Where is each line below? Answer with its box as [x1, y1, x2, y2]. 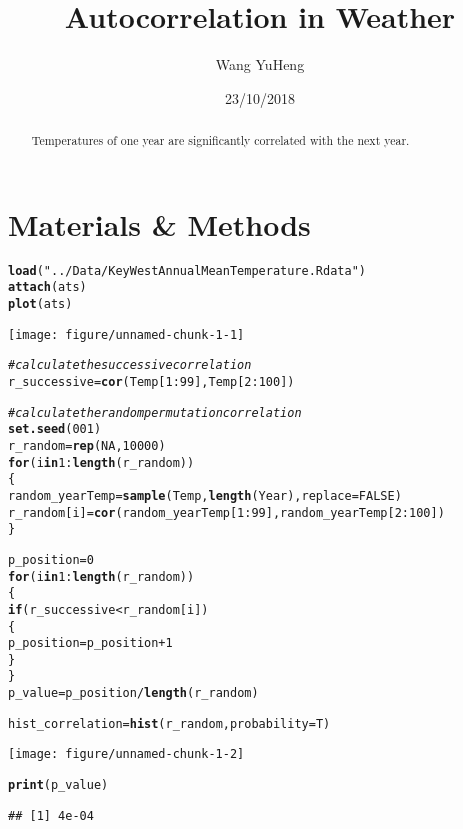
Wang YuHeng [215, 54, 305, 75]
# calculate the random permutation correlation [8, 405, 302, 420]
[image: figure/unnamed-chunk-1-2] [8, 747, 245, 762]
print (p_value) [8, 778, 109, 793]
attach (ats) [8, 280, 87, 295]
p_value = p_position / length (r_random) [8, 686, 259, 701]
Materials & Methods [8, 203, 311, 244]
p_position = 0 [8, 552, 94, 567]
